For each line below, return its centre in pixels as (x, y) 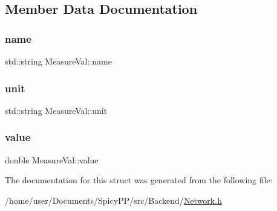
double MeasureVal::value (52, 159)
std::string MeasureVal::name (58, 61)
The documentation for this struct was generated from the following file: (139, 180)
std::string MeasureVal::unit (56, 110)
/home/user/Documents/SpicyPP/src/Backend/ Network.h (113, 200)
